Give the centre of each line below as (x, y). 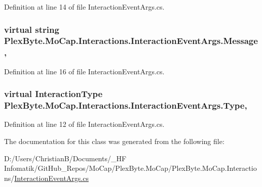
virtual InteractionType (53, 94)
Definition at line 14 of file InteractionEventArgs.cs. (84, 7)
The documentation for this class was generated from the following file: (114, 141)
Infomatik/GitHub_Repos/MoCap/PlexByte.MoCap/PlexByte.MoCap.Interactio (130, 168)
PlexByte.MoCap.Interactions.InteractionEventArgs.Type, (126, 105)
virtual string (32, 29)
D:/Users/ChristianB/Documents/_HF (65, 158)
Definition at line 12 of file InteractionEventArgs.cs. (84, 124)
